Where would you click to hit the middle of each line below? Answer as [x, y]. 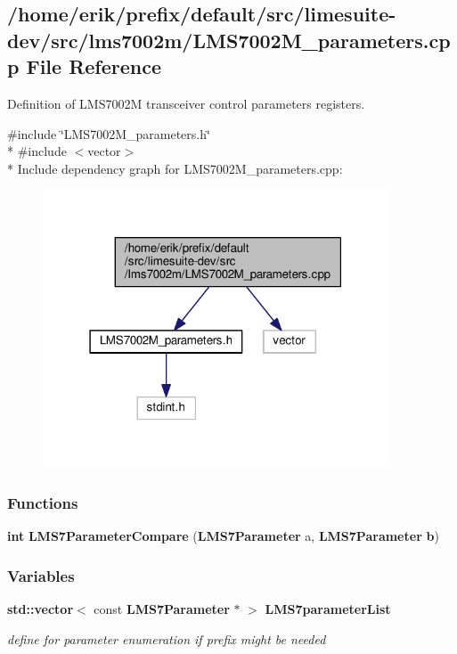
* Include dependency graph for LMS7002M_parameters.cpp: [175, 168]
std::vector [41, 608]
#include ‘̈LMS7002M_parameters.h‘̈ [109, 133]
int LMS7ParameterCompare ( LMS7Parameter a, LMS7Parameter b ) [223, 536]
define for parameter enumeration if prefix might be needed [167, 638]
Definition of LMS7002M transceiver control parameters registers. [186, 103]
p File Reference [85, 66]
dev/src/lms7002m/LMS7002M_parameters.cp [229, 40]
